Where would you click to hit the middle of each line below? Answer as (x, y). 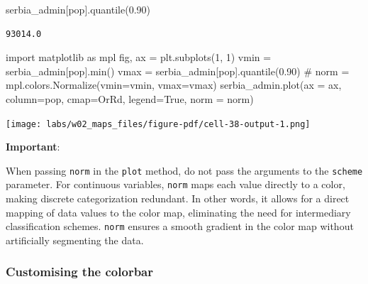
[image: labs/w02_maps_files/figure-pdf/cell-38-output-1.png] (158, 124)
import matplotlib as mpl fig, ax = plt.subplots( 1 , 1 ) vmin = (139, 57)
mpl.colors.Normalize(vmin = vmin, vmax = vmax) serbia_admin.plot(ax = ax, (174, 85)
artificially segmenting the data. (75, 240)
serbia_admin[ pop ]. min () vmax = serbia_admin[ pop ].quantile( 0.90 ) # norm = (178, 71)
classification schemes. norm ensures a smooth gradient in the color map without (180, 226)
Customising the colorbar (80, 272)
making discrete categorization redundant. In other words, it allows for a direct (178, 198)
